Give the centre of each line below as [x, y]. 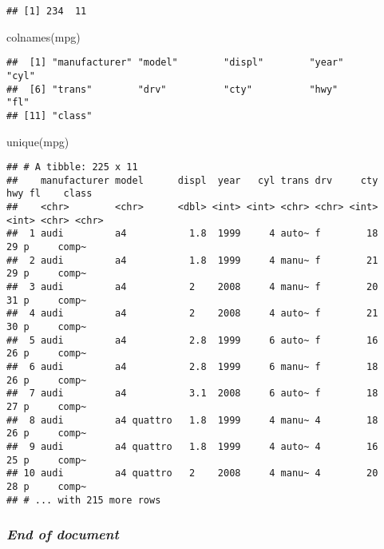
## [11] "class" [49, 115]
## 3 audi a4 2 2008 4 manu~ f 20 [192, 287]
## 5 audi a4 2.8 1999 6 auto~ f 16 [192, 340]
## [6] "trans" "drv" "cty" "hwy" [172, 89]
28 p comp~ [47, 486]
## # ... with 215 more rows [84, 500]
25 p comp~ [47, 460]
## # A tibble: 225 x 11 [72, 167]
